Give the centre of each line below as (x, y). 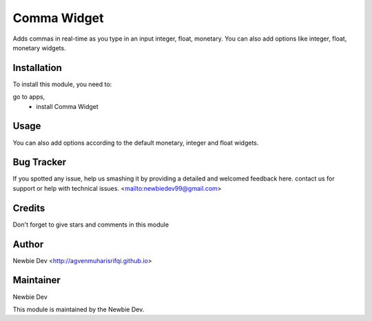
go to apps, (29, 97)
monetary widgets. (39, 48)
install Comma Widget (68, 106)
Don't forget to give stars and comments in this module (91, 225)
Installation (37, 68)
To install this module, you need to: (62, 84)
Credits (29, 208)
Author (28, 244)
